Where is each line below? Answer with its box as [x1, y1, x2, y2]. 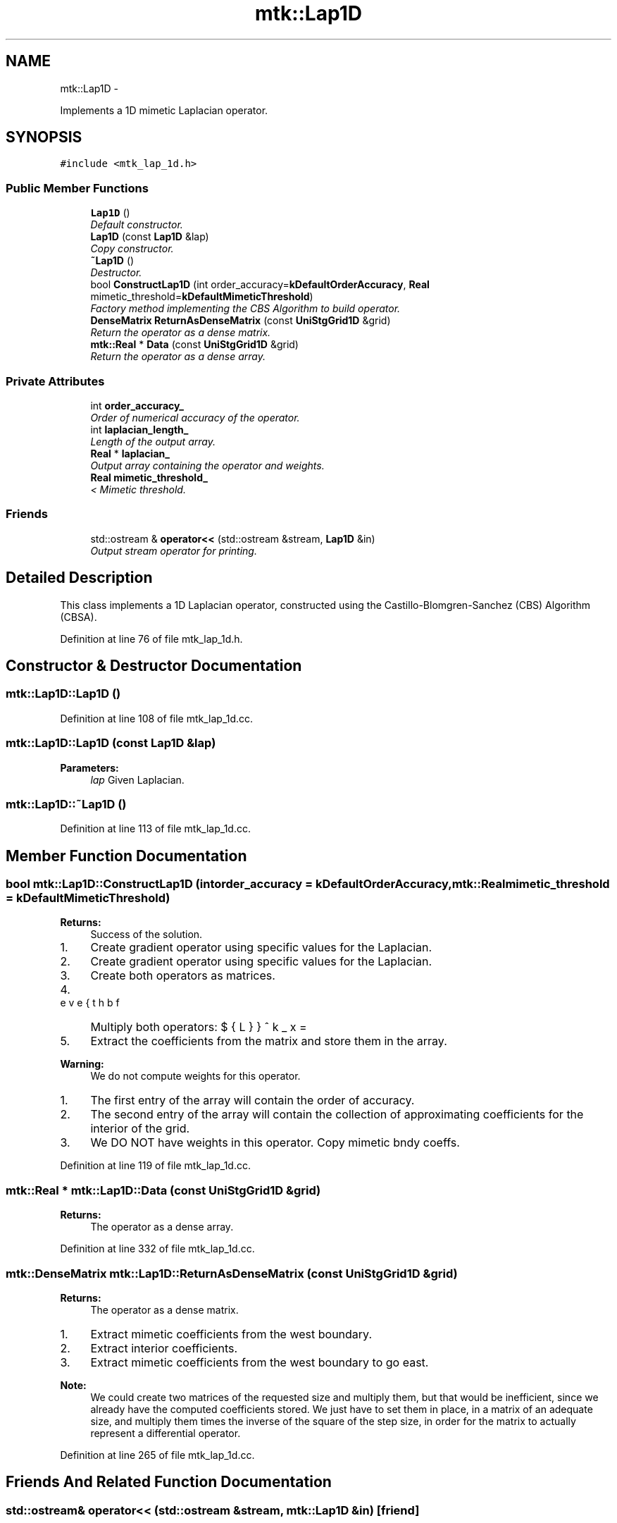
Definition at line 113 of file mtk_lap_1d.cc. [60, 822, 251, 835]
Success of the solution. [90, 928, 203, 941]
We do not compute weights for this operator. [90, 1070, 301, 1083]
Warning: [60, 1058, 104, 1071]
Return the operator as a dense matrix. [90, 326, 271, 339]
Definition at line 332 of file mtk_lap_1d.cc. [60, 1243, 255, 1255]
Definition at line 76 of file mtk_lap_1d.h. [60, 632, 243, 645]
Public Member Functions [6, 180, 149, 195]
